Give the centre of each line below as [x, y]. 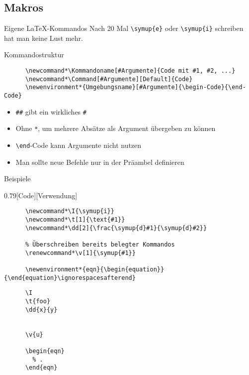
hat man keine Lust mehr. [43, 38]
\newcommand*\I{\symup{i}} [70, 211]
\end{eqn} [41, 368]
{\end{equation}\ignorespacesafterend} [70, 278]
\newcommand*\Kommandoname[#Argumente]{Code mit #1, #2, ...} [130, 71]
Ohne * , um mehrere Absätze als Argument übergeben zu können [116, 128]
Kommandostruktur [34, 55]
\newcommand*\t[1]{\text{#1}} [75, 220]
